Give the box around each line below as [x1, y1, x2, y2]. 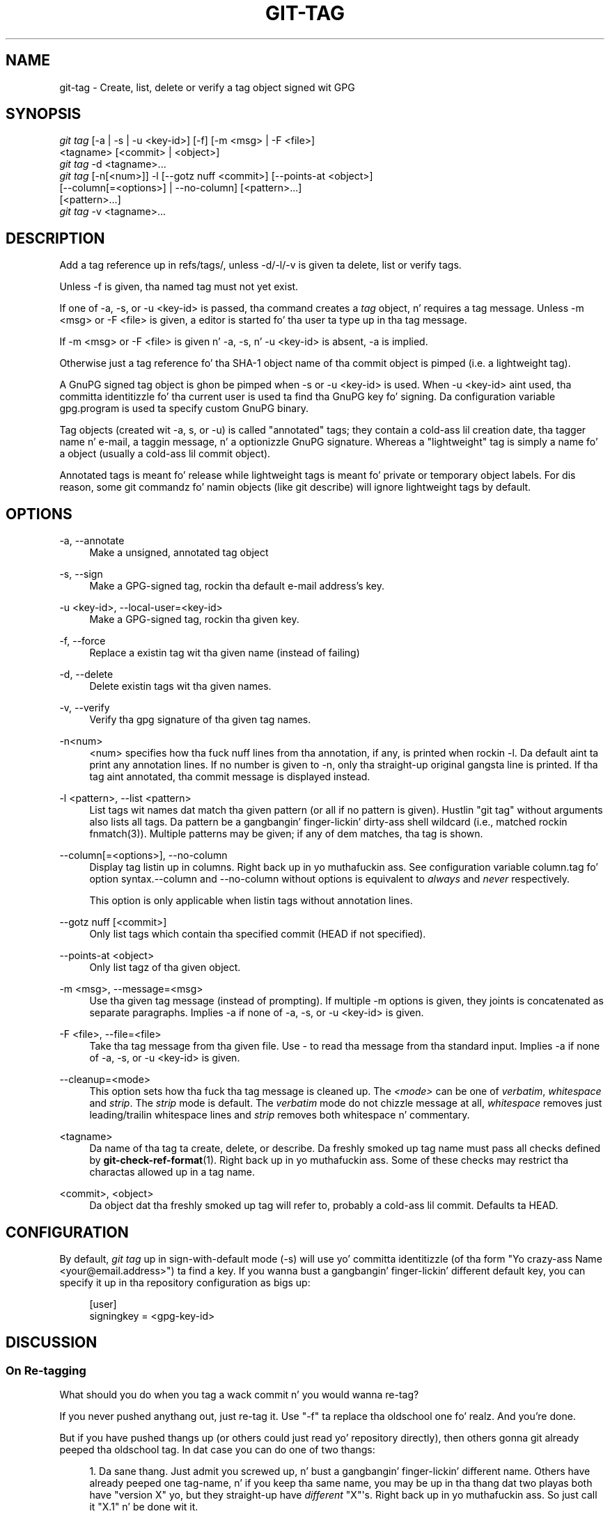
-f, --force [59, 635, 106, 647]
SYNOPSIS [6, 105, 81, 123]
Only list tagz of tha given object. [89, 961, 241, 974]
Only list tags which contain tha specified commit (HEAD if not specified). [89, 928, 426, 940]
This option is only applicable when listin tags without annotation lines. [89, 894, 413, 907]
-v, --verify [59, 702, 110, 714]
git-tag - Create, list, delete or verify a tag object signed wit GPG [59, 81, 355, 93]
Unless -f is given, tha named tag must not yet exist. [59, 281, 299, 293]
